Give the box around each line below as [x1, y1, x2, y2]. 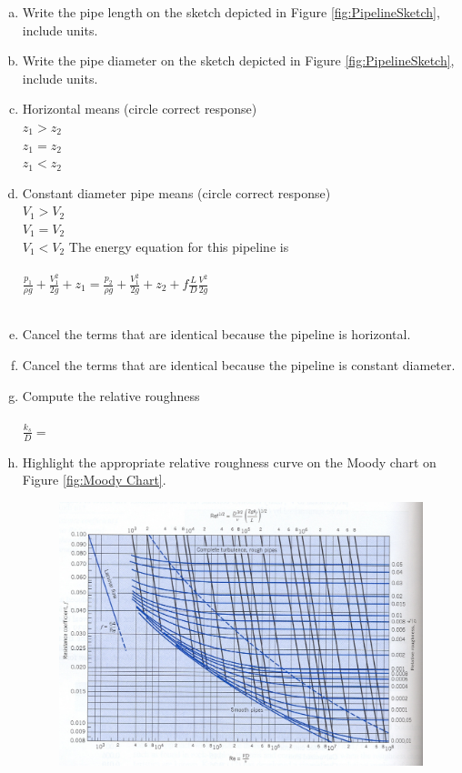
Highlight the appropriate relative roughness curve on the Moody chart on [22, 452, 437, 471]
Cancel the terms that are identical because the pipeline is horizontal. [22, 325, 411, 344]
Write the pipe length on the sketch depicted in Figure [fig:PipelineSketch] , [22, 3, 440, 21]
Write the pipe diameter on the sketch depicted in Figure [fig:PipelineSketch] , [22, 51, 455, 70]
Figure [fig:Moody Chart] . [22, 470, 166, 489]
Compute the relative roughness [22, 386, 200, 405]
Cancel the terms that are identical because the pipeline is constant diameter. [22, 356, 456, 375]
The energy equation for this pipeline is [68, 236, 289, 256]
